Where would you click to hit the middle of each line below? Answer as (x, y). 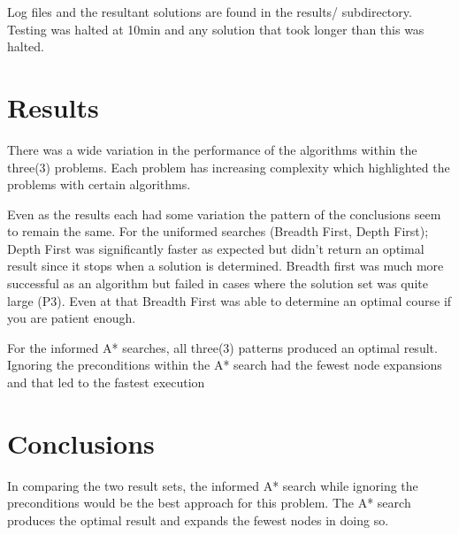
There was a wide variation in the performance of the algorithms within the (212, 149)
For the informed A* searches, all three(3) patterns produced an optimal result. (222, 347)
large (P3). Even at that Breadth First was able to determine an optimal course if (229, 300)
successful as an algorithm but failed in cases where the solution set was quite (218, 283)
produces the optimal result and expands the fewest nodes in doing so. (198, 520)
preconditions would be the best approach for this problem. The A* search (209, 503)
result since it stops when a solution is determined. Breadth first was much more (226, 266)
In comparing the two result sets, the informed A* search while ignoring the (213, 485)
